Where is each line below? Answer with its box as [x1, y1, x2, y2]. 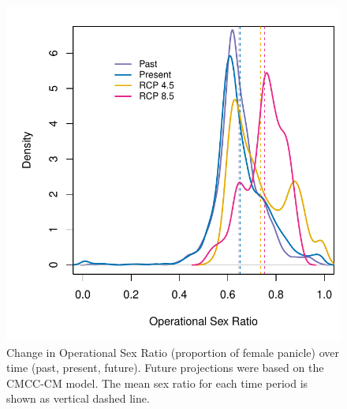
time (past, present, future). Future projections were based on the [6, 359, 324, 376]
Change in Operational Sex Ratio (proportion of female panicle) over [6, 343, 339, 360]
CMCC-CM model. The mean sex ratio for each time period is [6, 374, 308, 391]
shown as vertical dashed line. [6, 390, 150, 407]
